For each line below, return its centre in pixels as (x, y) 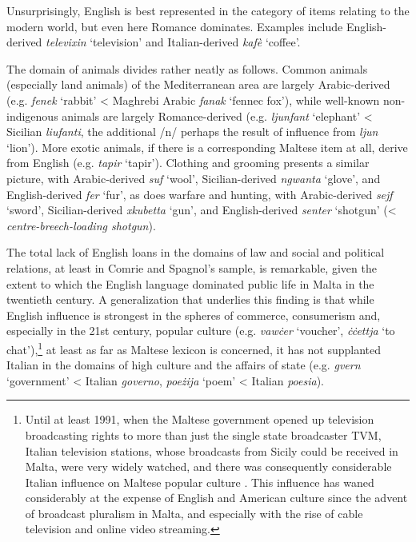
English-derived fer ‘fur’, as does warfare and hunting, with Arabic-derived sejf (200, 194)
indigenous (32, 116)
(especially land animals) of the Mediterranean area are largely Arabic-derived (198, 84)
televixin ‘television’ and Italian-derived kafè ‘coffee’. (173, 42)
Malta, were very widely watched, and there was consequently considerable (208, 466)
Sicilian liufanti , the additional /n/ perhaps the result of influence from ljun (192, 132)
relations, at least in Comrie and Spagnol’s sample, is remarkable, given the (192, 267)
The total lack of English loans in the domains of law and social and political (196, 252)
